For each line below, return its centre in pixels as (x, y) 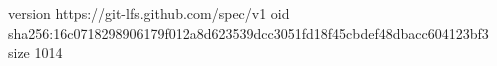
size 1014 (35, 52)
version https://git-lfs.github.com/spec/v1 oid (149, 13)
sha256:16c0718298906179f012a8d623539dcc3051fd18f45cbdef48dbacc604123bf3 (248, 32)
